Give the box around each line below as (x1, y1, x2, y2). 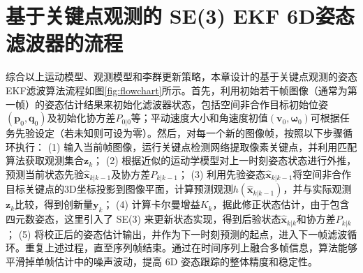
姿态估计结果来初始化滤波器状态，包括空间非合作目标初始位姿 (44, 96, 328, 111)
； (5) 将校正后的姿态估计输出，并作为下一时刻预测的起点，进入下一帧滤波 (6, 226, 348, 241)
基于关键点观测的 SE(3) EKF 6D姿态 (6, 1, 355, 30)
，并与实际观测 (283, 182, 352, 196)
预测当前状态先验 (6, 166, 84, 181)
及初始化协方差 (47, 110, 116, 125)
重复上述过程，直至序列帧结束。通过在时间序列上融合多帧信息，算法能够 (24, 240, 357, 255)
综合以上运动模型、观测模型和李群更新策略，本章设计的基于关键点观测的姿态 (6, 69, 357, 84)
